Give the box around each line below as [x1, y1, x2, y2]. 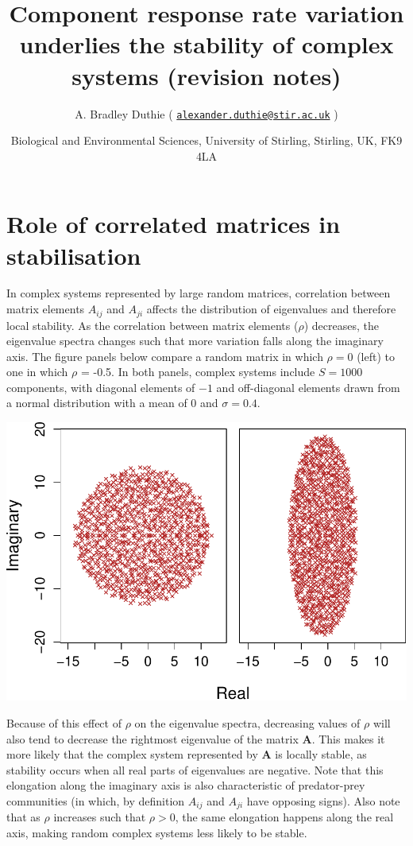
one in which [6, 363, 68, 380]
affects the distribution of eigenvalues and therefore [146, 301, 396, 317]
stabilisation [6, 239, 141, 271]
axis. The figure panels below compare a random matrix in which [6, 347, 323, 364]
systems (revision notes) [71, 59, 342, 91]
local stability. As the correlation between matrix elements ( [6, 316, 299, 333]
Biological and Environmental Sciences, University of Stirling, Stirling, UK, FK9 [10, 132, 403, 149]
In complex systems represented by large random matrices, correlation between [6, 285, 391, 301]
